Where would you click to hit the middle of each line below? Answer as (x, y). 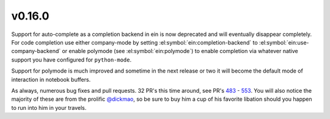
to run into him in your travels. (49, 107)
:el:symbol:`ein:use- (284, 42)
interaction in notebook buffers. (51, 79)
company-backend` (36, 51)
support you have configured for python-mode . (71, 60)
